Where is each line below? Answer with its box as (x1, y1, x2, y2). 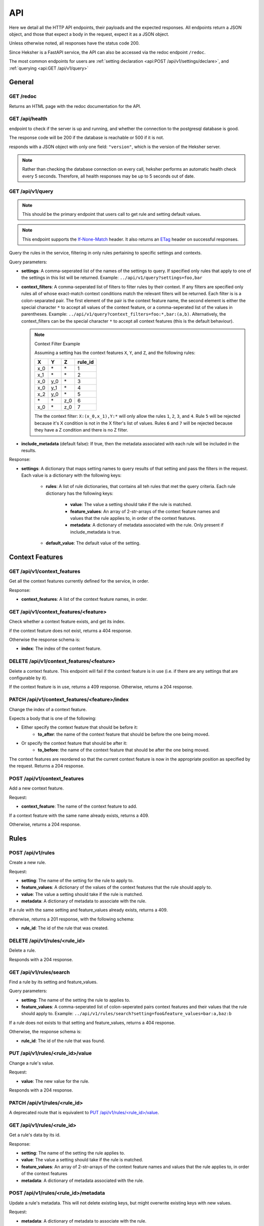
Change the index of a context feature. (9, 706, 87, 712)
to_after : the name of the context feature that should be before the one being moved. (38, 731, 210, 737)
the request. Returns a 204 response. (9, 763, 85, 769)
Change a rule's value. (9, 1060, 55, 1066)
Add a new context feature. (9, 785, 64, 792)
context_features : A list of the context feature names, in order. (21, 596, 148, 602)
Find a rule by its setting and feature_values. (9, 979, 98, 985)
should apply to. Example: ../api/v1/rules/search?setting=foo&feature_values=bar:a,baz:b (21, 1011, 232, 1017)
